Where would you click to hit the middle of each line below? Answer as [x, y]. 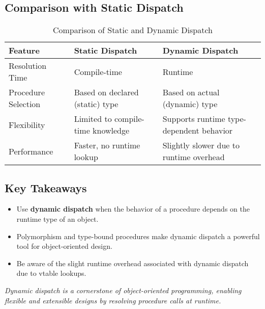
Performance [31, 151]
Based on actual [191, 92]
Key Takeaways [46, 187]
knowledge [111, 131]
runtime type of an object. [57, 219]
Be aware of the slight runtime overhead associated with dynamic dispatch [132, 263]
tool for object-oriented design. [64, 246]
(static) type [96, 104]
